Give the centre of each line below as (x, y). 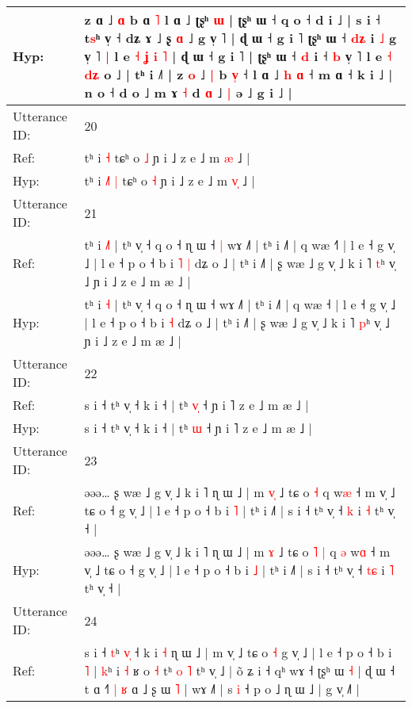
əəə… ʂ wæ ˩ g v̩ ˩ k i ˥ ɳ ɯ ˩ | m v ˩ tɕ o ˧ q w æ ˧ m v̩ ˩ (240, 492)
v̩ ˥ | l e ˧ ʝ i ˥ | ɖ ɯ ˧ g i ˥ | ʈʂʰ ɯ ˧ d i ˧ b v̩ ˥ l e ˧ (238, 56)
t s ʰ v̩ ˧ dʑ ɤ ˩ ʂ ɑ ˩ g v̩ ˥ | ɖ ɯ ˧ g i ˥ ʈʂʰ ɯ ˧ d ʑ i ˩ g (240, 38)
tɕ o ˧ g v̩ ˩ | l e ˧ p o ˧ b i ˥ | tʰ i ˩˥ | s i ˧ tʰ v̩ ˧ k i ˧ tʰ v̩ (239, 510)
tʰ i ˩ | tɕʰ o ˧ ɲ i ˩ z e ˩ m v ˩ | (170, 180)
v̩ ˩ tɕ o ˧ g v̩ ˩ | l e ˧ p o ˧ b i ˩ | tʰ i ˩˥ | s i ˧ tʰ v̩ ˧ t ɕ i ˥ (239, 570)
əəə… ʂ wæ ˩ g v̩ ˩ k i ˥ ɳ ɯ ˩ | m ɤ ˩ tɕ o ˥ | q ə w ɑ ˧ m (237, 551)
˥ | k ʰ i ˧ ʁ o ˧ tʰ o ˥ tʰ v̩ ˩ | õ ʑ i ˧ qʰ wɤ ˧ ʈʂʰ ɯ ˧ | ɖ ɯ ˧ (240, 670)
